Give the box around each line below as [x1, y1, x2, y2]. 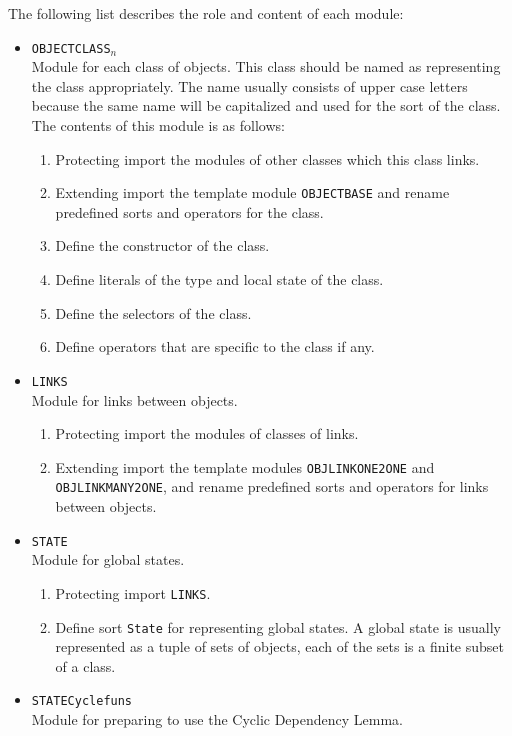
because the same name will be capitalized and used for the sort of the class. [31, 95, 501, 116]
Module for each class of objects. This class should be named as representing [31, 56, 501, 77]
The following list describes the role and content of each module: [8, 3, 404, 23]
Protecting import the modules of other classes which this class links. [55, 148, 480, 169]
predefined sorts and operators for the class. [55, 201, 324, 222]
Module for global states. [31, 549, 185, 570]
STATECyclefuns [31, 694, 133, 709]
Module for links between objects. [31, 389, 238, 410]
